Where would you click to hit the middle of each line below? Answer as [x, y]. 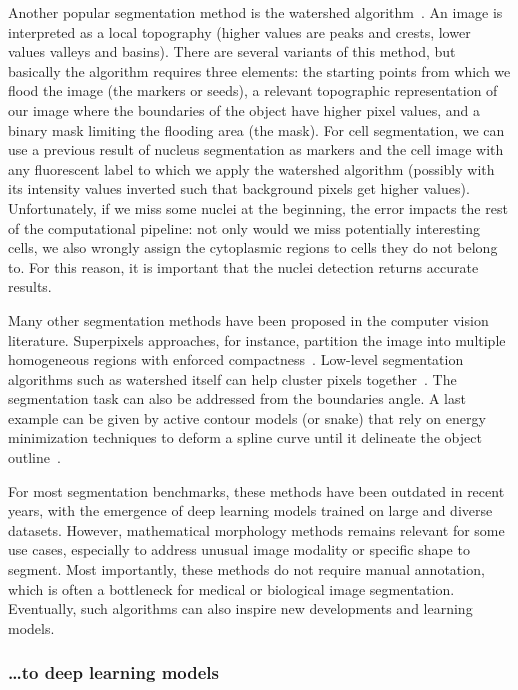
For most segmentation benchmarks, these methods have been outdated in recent [256, 490]
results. [30, 286]
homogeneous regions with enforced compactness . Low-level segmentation [236, 359]
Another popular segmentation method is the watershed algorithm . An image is [255, 12]
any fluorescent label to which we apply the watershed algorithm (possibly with [251, 168]
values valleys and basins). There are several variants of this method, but [232, 51]
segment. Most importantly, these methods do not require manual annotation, [246, 569]
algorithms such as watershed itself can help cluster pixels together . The [232, 378]
